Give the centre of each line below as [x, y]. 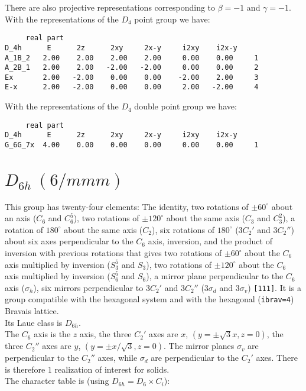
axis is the [52, 334]
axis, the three [105, 334]
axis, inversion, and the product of [210, 241]
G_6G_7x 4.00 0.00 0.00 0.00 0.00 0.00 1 [132, 145]
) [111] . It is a [274, 287]
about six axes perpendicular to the [69, 241]
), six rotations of [183, 229]
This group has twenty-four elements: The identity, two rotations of [127, 206]
